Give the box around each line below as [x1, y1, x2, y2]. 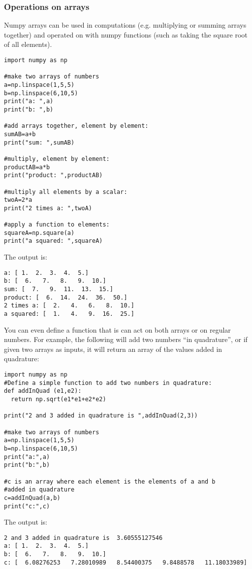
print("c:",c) [4, 502, 50, 510]
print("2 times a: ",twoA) [4, 204, 92, 212]
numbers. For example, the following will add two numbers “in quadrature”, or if [4, 334, 248, 344]
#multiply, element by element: [4, 155, 110, 162]
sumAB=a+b [4, 130, 36, 138]
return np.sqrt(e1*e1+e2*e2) [11, 395, 106, 403]
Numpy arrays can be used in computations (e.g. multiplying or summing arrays [4, 20, 247, 30]
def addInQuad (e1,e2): [4, 387, 82, 395]
